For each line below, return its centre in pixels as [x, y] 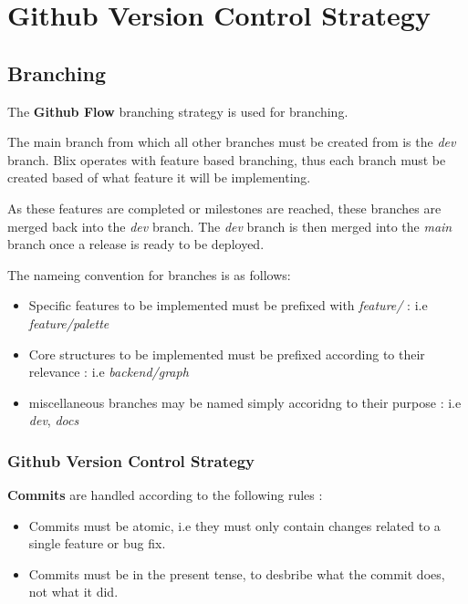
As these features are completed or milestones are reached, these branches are [224, 208]
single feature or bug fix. [97, 543]
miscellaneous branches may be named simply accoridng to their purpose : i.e [245, 402]
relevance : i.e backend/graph [109, 372]
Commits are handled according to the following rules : [165, 495]
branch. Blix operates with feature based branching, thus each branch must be [227, 159]
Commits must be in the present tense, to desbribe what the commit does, [237, 573]
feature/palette [69, 323]
